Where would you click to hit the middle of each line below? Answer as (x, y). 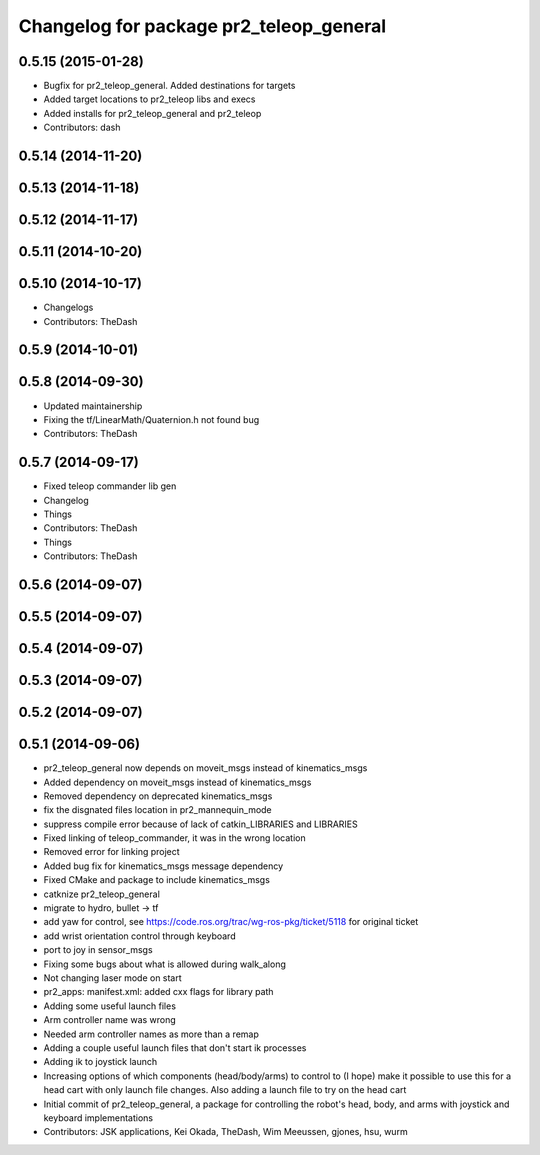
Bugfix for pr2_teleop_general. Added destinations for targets (169, 86)
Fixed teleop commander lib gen (110, 486)
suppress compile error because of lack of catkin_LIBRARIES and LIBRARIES (201, 824)
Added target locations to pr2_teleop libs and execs (149, 99)
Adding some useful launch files (110, 1006)
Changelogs (68, 307)
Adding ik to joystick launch (100, 1062)
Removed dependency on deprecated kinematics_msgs (158, 796)
